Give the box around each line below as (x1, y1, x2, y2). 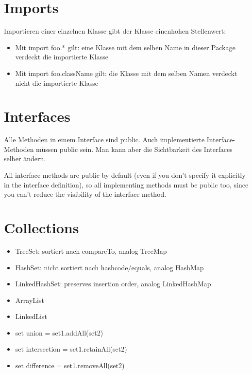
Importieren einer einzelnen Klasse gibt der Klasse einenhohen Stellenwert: (4, 26, 226, 36)
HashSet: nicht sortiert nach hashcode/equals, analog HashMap (15, 262, 204, 272)
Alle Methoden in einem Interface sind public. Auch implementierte (4, 134, 205, 145)
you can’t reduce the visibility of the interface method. (4, 189, 167, 199)
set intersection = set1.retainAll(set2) (15, 344, 127, 354)
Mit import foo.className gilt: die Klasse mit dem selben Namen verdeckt (15, 68, 237, 78)
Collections (4, 217, 79, 237)
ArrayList (15, 295, 44, 305)
